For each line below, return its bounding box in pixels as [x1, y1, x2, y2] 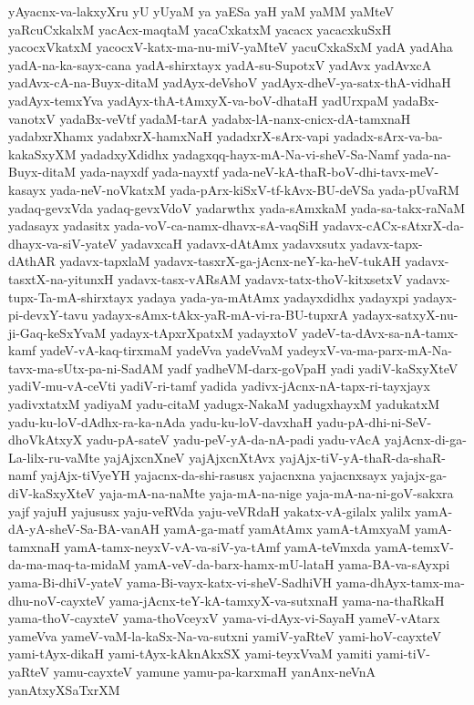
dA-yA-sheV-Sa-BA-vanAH [8, 519, 160, 538]
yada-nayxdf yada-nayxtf [79, 162, 219, 181]
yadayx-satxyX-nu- [352, 305, 459, 324]
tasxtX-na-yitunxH [8, 269, 114, 288]
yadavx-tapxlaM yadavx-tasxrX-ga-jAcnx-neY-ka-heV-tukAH [59, 251, 401, 271]
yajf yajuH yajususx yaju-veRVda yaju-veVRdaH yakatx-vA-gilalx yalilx [8, 501, 411, 520]
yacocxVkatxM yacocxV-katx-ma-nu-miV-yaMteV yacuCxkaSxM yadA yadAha [8, 37, 453, 56]
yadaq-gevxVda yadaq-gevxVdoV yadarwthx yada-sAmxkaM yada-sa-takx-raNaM [8, 198, 466, 217]
